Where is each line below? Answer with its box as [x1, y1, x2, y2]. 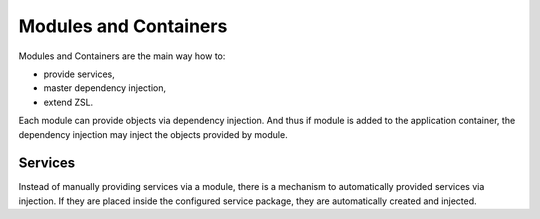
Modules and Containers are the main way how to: [18, 50, 226, 62]
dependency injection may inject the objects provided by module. [18, 128, 289, 140]
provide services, [43, 68, 115, 80]
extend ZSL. [43, 96, 94, 108]
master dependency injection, [43, 82, 167, 94]
